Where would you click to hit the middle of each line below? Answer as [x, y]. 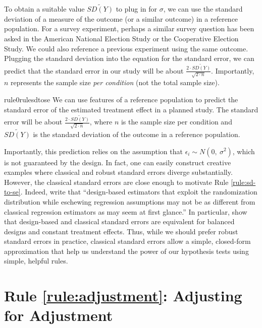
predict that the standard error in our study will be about [94, 70]
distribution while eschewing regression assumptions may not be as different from [130, 201]
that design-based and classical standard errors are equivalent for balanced [119, 221]
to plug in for [137, 9]
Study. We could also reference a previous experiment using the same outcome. [126, 48]
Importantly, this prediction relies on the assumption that [93, 151]
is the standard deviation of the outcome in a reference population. [137, 134]
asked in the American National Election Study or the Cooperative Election [121, 38]
